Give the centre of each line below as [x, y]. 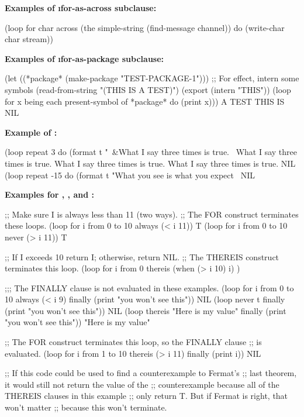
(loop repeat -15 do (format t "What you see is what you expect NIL [130, 175]
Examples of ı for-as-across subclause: [81, 8]
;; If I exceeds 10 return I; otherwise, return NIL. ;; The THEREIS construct [142, 256]
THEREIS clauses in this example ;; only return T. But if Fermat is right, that [146, 396]
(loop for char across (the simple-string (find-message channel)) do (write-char [145, 27]
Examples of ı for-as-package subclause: [84, 58]
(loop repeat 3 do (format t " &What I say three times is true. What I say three [151, 152]
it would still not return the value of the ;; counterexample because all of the [142, 384]
